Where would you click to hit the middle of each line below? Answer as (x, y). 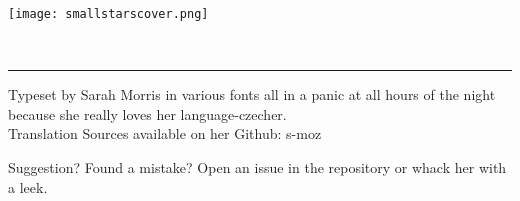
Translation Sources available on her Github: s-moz (165, 133)
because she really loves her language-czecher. (147, 113)
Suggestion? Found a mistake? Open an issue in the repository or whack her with (257, 167)
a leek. (28, 186)
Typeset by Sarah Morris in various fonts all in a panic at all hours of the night (252, 94)
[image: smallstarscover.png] (108, 14)
